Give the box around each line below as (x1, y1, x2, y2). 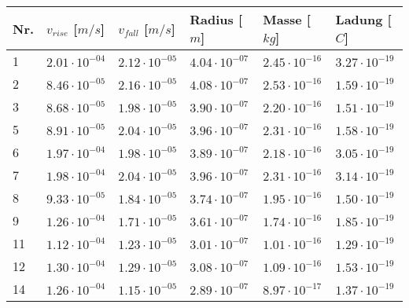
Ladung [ (335, 10, 392, 28)
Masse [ (263, 10, 311, 28)
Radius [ (190, 10, 242, 28)
